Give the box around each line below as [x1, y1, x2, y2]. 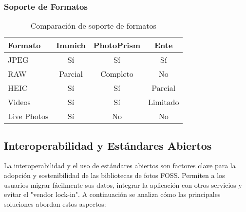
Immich [56, 39, 86, 51]
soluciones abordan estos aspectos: [4, 198, 106, 209]
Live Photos [8, 110, 49, 122]
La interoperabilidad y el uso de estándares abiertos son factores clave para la [4, 160, 236, 171]
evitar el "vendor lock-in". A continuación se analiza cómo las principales [4, 189, 221, 199]
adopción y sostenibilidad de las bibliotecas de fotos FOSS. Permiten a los [4, 170, 225, 180]
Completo [100, 68, 133, 80]
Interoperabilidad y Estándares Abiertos [4, 138, 212, 153]
